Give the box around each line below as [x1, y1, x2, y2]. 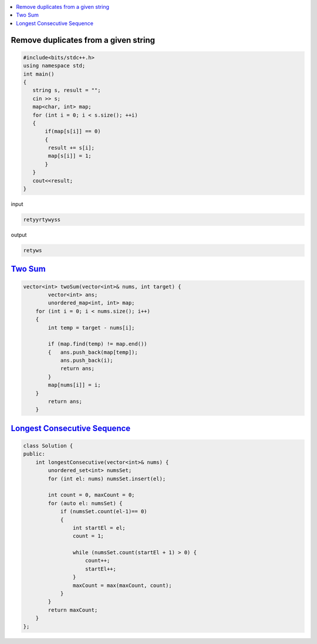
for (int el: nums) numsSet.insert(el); [48, 475, 166, 482]
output [11, 231, 27, 238]
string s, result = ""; [32, 87, 101, 94]
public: [23, 450, 45, 457]
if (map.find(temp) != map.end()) [48, 341, 147, 347]
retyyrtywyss [23, 216, 61, 223]
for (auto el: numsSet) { [48, 500, 123, 507]
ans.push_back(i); [60, 357, 114, 364]
